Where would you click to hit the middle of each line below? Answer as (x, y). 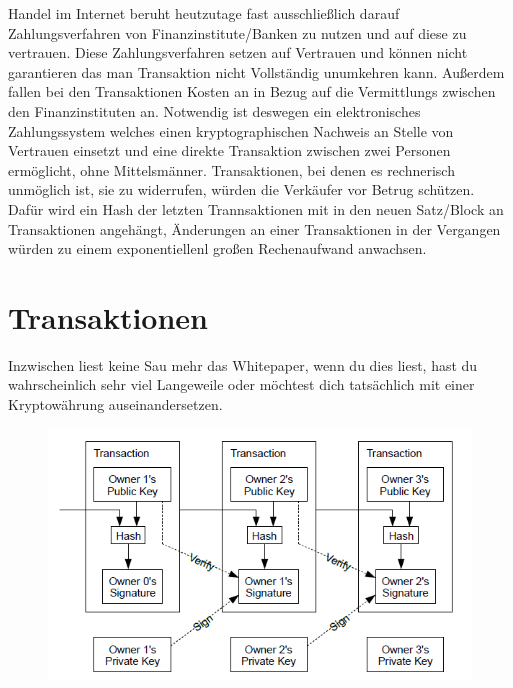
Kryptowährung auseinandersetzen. (115, 404)
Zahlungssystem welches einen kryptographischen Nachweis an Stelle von (231, 130)
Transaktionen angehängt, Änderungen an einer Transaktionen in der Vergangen (254, 228)
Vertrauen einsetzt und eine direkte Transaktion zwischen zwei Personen (229, 150)
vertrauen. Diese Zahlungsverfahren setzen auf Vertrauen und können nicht (238, 52)
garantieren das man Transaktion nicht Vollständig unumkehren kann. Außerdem (256, 71)
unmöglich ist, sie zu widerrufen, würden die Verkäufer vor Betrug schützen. (241, 189)
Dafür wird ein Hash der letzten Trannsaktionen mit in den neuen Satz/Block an (256, 208)
